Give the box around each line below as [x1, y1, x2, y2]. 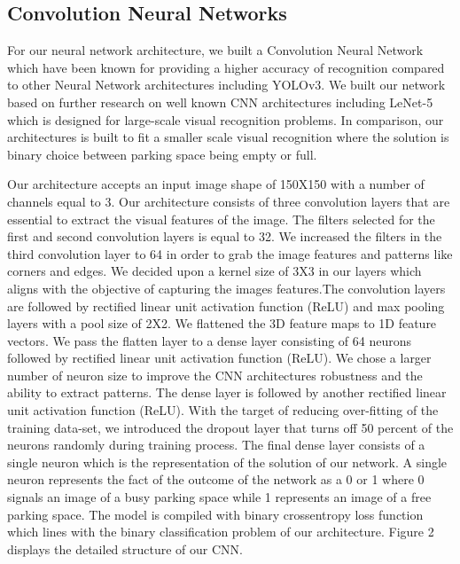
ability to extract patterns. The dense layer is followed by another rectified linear [7, 383, 447, 402]
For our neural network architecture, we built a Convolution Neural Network [7, 41, 424, 59]
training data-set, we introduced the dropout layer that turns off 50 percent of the [7, 418, 454, 436]
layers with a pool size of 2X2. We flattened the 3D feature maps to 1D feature [7, 314, 437, 333]
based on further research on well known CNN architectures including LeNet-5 [7, 92, 433, 111]
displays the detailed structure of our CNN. [7, 539, 243, 558]
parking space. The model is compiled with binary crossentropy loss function [7, 505, 424, 523]
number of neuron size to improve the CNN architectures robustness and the [7, 365, 423, 384]
